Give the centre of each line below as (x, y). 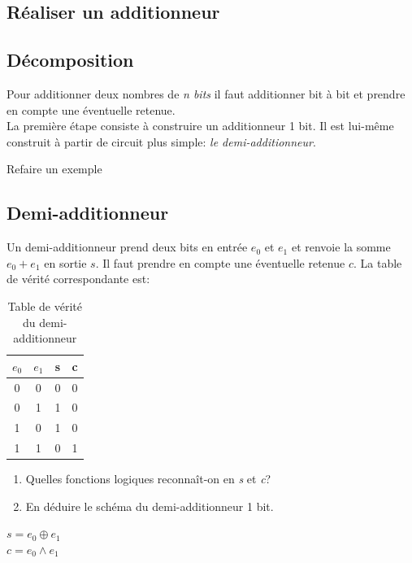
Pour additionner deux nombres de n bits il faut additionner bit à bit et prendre (206, 93)
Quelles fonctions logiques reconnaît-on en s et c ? (148, 479)
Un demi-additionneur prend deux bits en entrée (127, 247)
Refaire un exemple (54, 169)
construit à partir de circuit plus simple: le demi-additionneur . (161, 141)
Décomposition (70, 60)
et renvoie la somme (341, 247)
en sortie (65, 262)
